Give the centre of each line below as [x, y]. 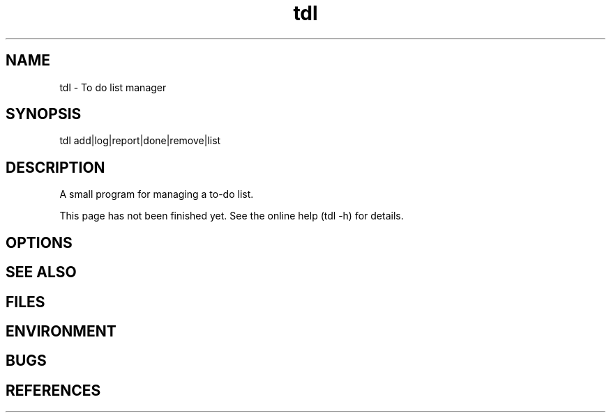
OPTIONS [39, 242]
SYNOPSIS [44, 114]
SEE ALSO [41, 272]
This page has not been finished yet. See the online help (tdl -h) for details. [232, 216]
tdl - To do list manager [113, 87]
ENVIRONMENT [61, 331]
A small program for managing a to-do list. [157, 194]
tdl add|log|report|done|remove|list [140, 141]
